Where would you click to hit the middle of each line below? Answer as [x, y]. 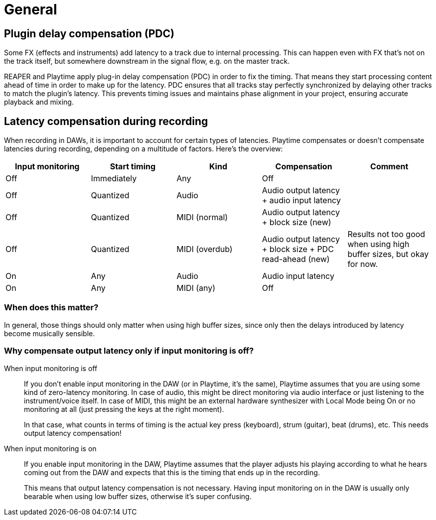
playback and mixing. [39, 102]
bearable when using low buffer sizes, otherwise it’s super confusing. [138, 496]
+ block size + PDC [298, 249]
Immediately [114, 179]
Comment [389, 167]
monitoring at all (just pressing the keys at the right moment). [124, 409]
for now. [363, 264]
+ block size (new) [296, 222]
